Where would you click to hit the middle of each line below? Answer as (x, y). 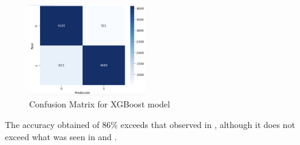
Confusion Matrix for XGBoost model (100, 104)
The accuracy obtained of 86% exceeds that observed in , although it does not (150, 124)
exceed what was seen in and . (61, 136)
